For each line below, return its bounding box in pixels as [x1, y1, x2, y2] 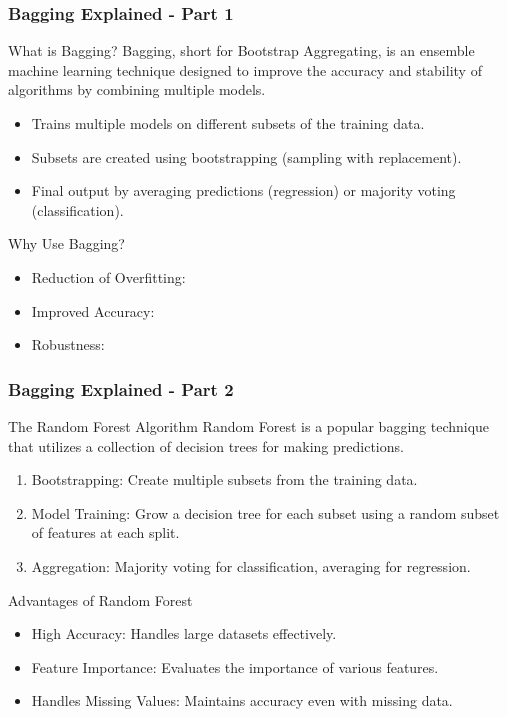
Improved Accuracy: [31, 300, 155, 321]
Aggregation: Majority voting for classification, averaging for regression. [31, 555, 471, 576]
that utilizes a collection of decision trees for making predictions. [8, 435, 404, 456]
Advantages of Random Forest [8, 589, 193, 610]
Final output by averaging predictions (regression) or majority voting [31, 180, 456, 201]
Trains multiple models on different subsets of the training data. [31, 113, 425, 133]
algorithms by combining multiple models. [8, 79, 266, 100]
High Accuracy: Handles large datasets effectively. [31, 623, 337, 644]
